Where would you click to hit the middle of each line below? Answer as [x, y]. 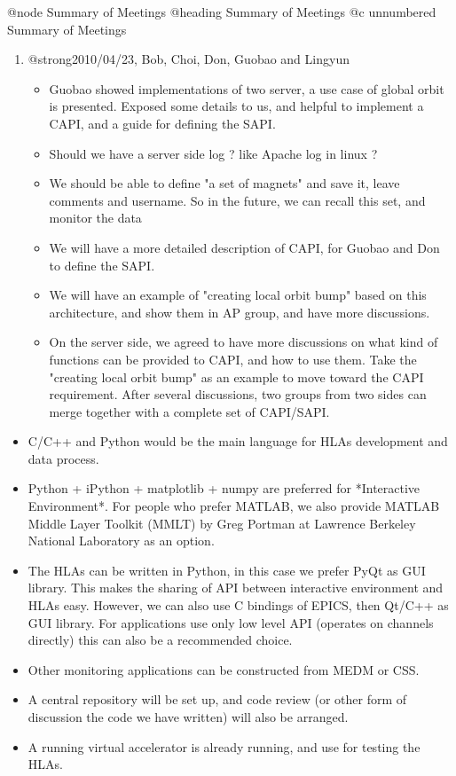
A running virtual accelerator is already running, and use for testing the [224, 746]
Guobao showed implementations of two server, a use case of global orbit [247, 88]
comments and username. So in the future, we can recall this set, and [237, 200]
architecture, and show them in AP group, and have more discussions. [240, 312]
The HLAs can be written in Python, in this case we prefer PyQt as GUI [227, 570]
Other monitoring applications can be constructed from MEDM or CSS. [224, 669]
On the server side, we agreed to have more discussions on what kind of [244, 342]
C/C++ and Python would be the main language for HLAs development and [238, 441]
